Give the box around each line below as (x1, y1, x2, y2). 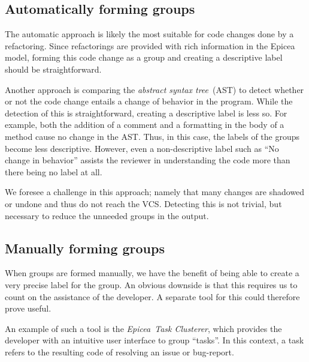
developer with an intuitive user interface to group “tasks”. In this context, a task (5, 334, 304, 346)
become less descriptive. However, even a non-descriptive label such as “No (5, 142, 279, 154)
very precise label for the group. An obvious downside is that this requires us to (5, 278, 298, 291)
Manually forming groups (5, 238, 165, 257)
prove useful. (5, 302, 51, 315)
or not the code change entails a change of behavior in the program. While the (5, 95, 293, 107)
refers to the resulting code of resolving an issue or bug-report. (5, 345, 234, 358)
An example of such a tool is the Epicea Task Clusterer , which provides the (5, 322, 282, 334)
